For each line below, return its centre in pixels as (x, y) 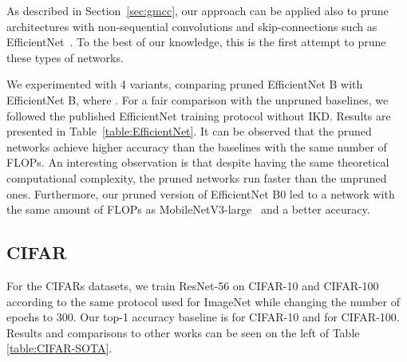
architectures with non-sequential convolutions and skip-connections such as (192, 26)
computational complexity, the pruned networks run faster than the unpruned (197, 177)
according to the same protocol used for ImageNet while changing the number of (203, 301)
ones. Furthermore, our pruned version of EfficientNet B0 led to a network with (201, 193)
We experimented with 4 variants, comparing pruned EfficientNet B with (185, 84)
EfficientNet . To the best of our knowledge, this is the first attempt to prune (196, 42)
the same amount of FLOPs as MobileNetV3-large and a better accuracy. (188, 209)
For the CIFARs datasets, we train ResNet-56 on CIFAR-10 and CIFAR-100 (193, 285)
